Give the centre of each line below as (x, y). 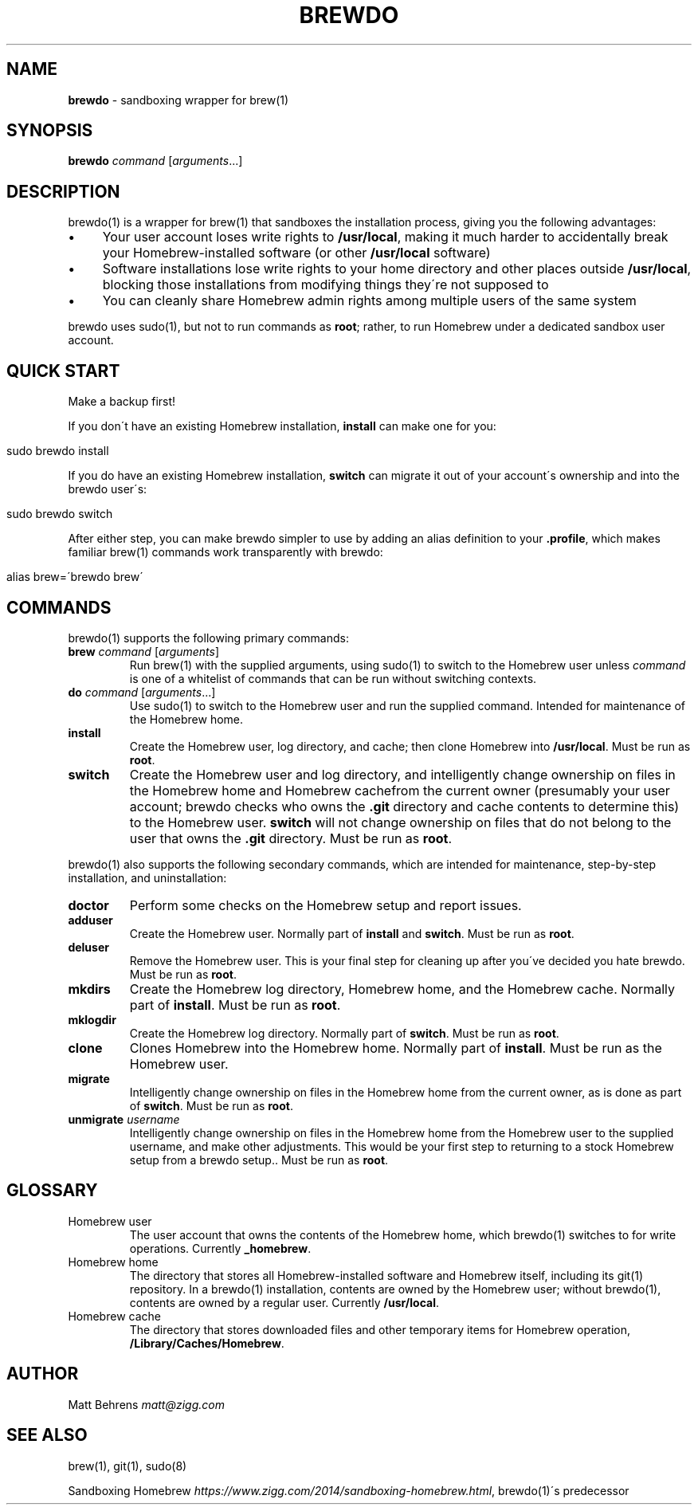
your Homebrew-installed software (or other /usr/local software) (296, 253)
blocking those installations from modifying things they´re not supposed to (325, 285)
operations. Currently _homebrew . (220, 1248)
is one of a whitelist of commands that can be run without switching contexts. (333, 678)
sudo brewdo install (58, 451)
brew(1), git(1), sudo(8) (127, 1466)
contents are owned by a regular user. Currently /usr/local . (284, 1302)
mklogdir (92, 1019)
